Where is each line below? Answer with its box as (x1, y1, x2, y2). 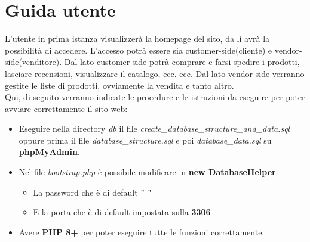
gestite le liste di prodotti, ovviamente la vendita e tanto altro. (5, 79, 234, 91)
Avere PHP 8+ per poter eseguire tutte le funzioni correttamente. (19, 225, 265, 238)
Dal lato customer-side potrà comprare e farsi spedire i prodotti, (64, 55, 300, 68)
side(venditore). (5, 55, 62, 68)
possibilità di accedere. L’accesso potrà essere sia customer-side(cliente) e (5, 44, 272, 56)
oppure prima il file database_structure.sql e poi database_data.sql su (19, 134, 272, 146)
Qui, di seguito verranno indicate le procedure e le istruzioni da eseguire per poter (5, 91, 305, 103)
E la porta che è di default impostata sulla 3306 (33, 206, 211, 218)
